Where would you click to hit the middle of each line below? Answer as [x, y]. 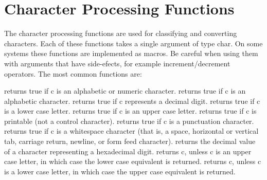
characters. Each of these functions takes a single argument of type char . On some [133, 43]
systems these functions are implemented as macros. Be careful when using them [131, 53]
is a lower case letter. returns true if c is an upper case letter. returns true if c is [130, 111]
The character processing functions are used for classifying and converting [121, 33]
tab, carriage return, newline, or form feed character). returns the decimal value [130, 141]
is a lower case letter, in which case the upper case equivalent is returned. [120, 171]
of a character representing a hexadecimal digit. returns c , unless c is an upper [128, 151]
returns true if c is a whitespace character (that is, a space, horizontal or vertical [131, 131]
